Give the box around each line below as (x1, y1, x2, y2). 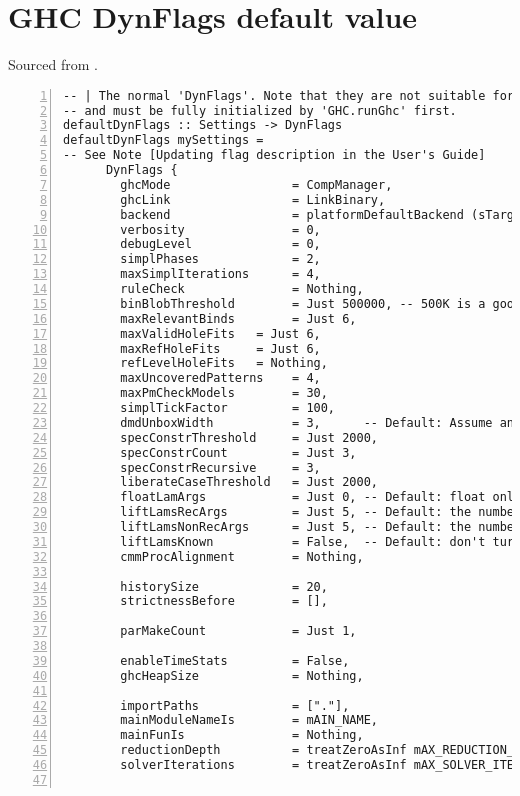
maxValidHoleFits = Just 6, (120, 326, 321, 341)
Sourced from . (8, 54, 98, 75)
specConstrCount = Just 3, (120, 445, 357, 460)
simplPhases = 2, (120, 252, 321, 267)
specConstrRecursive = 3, (120, 460, 321, 475)
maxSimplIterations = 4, (120, 267, 321, 282)
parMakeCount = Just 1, (120, 624, 357, 639)
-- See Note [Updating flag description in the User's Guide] (63, 148, 486, 163)
